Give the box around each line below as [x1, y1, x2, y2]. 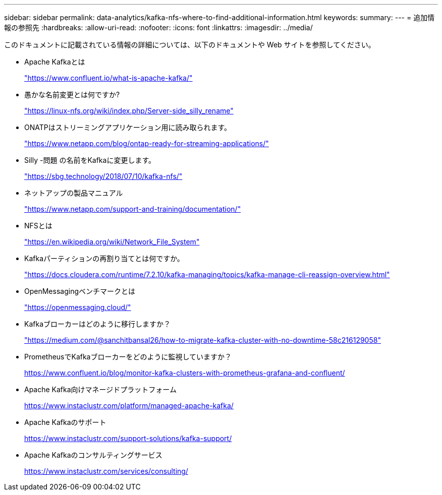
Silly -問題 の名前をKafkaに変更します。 [24, 156, 155, 164]
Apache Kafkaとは [24, 57, 85, 66]
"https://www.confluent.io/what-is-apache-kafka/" [24, 74, 193, 82]
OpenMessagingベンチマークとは [24, 287, 135, 295]
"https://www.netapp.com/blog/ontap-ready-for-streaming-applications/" [24, 139, 269, 148]
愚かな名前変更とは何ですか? [24, 90, 120, 99]
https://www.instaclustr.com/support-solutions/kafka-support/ [24, 434, 232, 443]
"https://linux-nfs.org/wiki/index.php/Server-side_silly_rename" [24, 106, 234, 115]
